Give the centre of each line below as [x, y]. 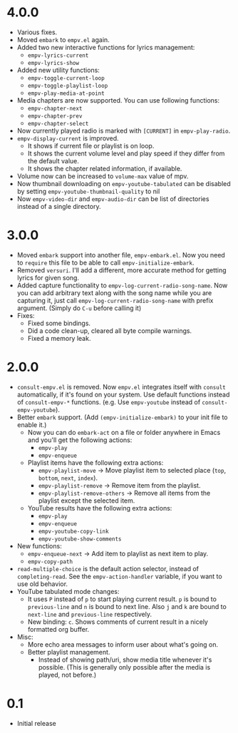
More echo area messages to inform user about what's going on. [123, 644]
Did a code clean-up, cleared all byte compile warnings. [110, 330]
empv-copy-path [50, 562]
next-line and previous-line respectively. [90, 614]
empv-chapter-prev [55, 116]
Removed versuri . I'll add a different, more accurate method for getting [121, 270]
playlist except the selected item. [87, 501]
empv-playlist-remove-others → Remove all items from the [124, 493]
